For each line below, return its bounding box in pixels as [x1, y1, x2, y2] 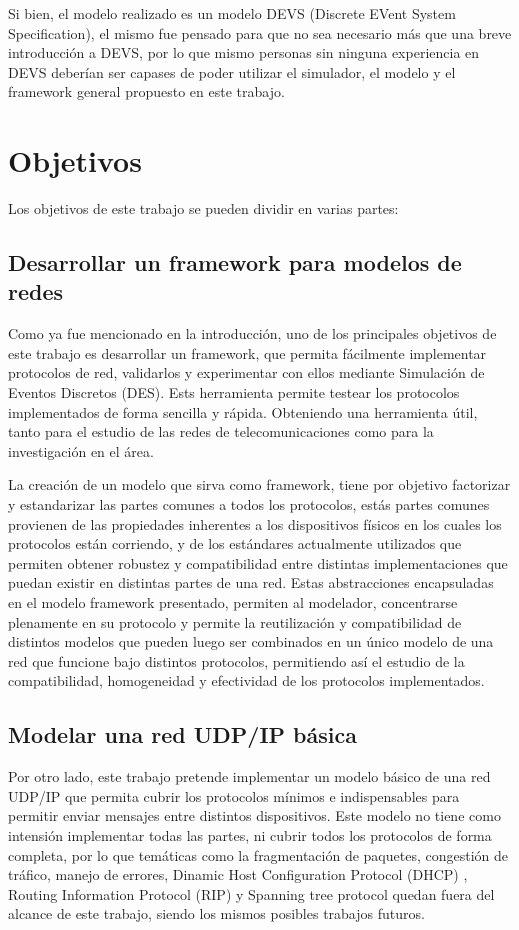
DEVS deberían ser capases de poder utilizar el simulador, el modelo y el [8, 61, 456, 82]
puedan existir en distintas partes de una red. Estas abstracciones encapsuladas [8, 572, 494, 593]
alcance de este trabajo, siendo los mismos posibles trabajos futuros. [8, 903, 425, 924]
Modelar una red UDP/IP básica [8, 719, 357, 750]
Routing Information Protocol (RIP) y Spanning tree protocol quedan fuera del [8, 883, 495, 904]
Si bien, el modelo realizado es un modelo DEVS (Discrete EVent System [8, 3, 456, 23]
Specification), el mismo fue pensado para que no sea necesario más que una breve [8, 22, 512, 43]
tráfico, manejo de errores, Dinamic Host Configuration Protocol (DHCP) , [8, 864, 468, 885]
